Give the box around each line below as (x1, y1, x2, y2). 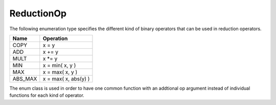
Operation (42, 35, 68, 42)
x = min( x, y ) (42, 61, 76, 69)
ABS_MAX (12, 75, 37, 82)
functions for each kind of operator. (9, 92, 84, 98)
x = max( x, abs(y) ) (42, 75, 90, 82)
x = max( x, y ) (42, 68, 78, 75)
